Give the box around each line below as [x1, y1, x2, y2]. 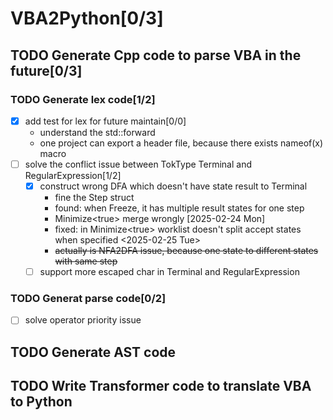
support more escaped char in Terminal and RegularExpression [39, 266, 300, 278]
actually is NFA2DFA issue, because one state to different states [54, 245, 319, 257]
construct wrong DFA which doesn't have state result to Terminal [39, 180, 308, 192]
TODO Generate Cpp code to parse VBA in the [10, 47, 302, 64]
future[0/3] [10, 62, 83, 79]
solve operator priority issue [24, 314, 142, 326]
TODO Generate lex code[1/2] [10, 92, 156, 106]
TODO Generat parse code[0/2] [10, 292, 167, 306]
